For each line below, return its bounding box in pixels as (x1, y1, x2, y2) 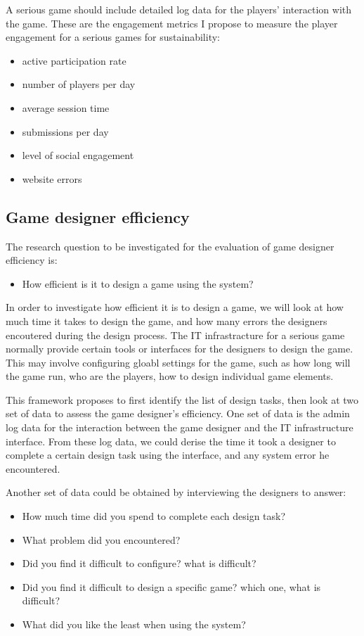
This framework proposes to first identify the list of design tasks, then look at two (6, 392, 359, 407)
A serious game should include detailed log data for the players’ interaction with (6, 2, 352, 16)
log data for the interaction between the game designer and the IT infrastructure (6, 420, 353, 435)
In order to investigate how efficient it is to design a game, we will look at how (6, 300, 344, 314)
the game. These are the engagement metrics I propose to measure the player (6, 15, 338, 30)
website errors (22, 171, 82, 186)
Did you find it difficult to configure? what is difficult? (22, 556, 256, 571)
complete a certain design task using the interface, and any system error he (6, 447, 330, 462)
